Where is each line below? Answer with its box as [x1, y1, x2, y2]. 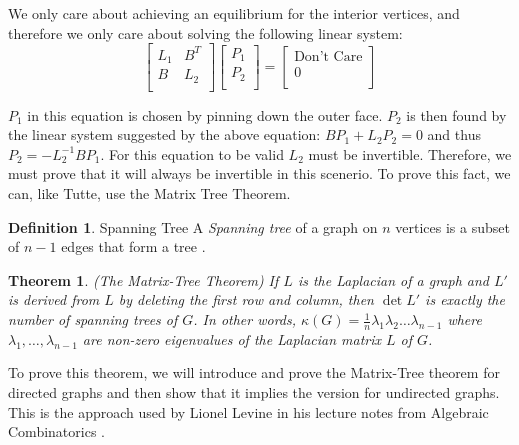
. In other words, [193, 309, 297, 330]
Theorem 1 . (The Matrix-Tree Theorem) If [8, 269, 279, 290]
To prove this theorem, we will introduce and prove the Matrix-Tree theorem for [8, 362, 500, 383]
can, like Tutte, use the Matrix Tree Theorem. [8, 183, 291, 204]
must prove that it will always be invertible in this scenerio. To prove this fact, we [8, 163, 511, 184]
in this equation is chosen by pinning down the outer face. [27, 104, 383, 125]
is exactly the [425, 289, 505, 310]
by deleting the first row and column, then [118, 289, 374, 310]
